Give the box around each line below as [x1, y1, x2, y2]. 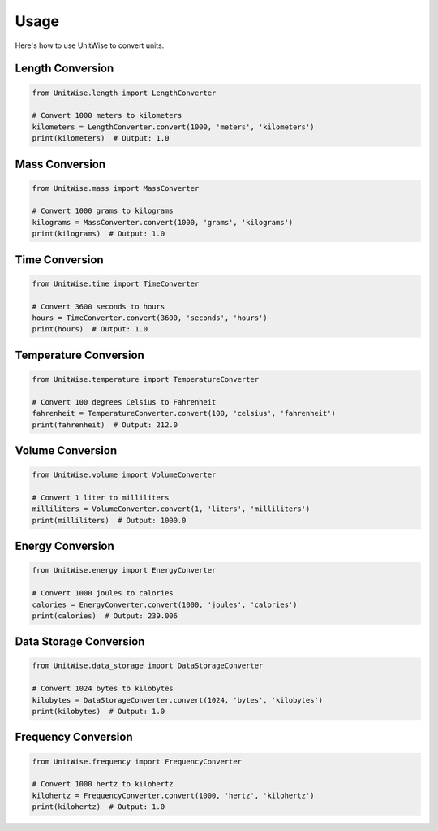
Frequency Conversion [15, 730, 133, 744]
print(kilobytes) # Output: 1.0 [32, 707, 165, 716]
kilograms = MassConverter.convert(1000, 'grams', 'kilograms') [32, 218, 294, 227]
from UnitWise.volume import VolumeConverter [32, 470, 217, 479]
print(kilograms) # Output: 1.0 [32, 229, 165, 239]
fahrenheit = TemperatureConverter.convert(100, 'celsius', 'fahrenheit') [32, 409, 337, 418]
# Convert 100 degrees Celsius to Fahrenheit [32, 397, 217, 406]
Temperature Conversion [15, 348, 145, 361]
